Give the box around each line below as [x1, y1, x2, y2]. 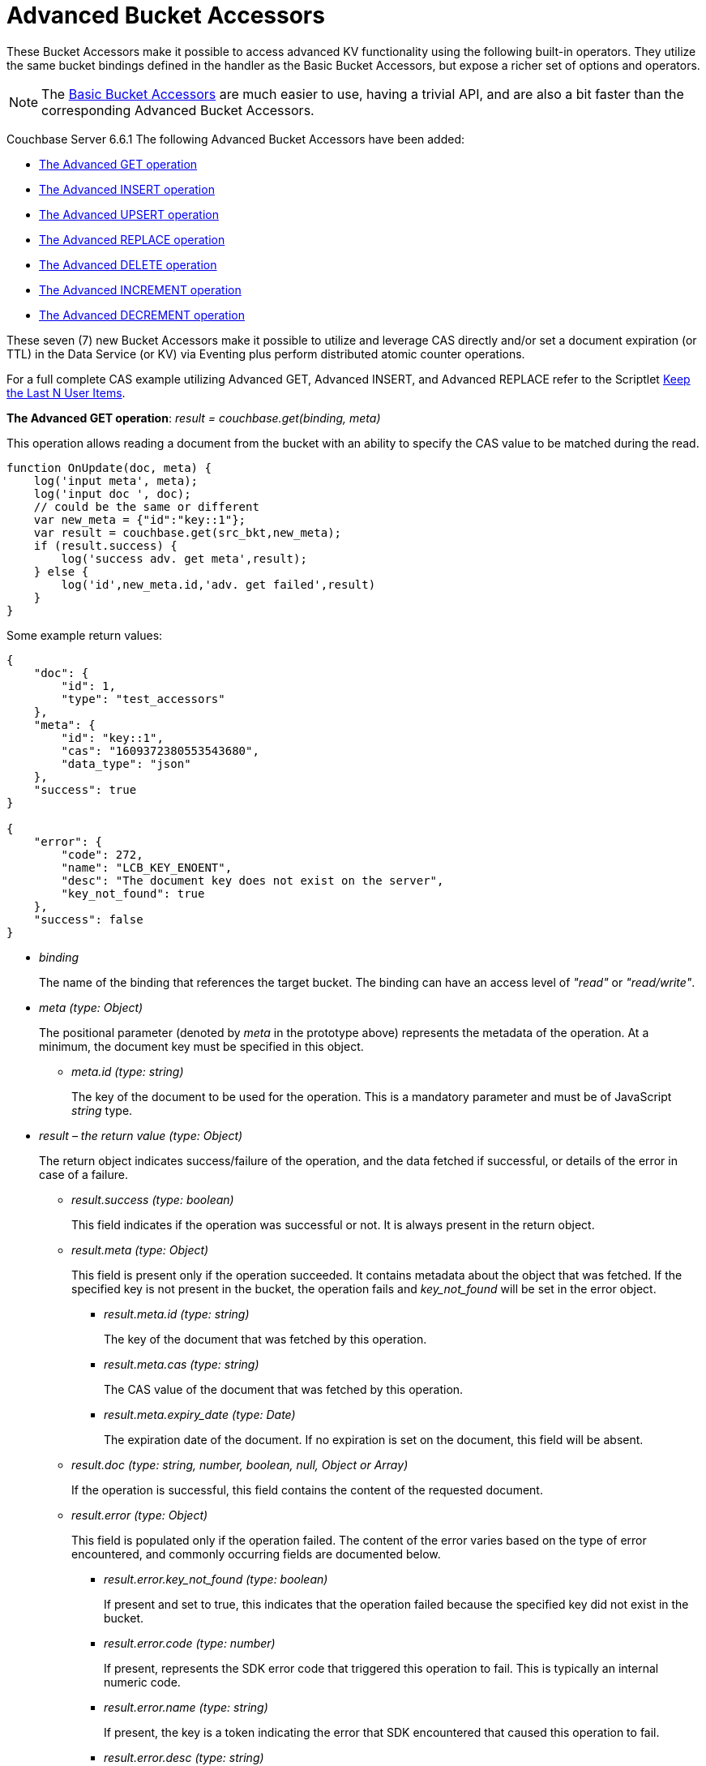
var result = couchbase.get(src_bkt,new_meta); [33, 525, 342, 539]
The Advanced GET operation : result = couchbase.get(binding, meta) [6, 410, 381, 425]
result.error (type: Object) [71, 1507, 208, 1522]
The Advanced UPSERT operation [39, 207, 219, 221]
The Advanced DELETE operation [39, 257, 217, 272]
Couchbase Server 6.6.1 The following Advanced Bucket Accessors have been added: [6, 131, 465, 146]
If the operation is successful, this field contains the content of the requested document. [71, 1482, 543, 1497]
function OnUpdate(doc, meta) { [6, 461, 212, 474]
